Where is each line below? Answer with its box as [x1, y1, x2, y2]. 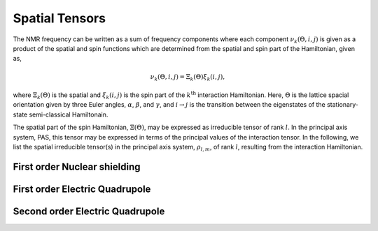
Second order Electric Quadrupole [13, 205, 165, 217]
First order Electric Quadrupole [13, 183, 151, 195]
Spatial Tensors [13, 10, 106, 26]
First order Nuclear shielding [13, 161, 141, 172]
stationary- [326, 100, 359, 109]
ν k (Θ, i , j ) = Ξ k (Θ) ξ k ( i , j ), [150, 73, 225, 82]
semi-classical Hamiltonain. [29, 110, 108, 119]
